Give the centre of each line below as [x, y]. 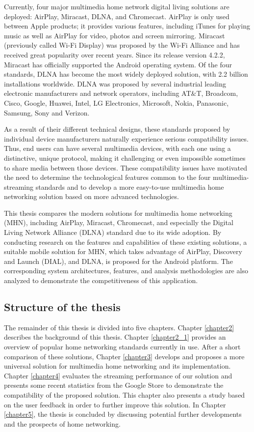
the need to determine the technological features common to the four [107, 177]
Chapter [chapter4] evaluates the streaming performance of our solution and [118, 375]
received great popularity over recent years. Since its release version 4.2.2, [114, 54]
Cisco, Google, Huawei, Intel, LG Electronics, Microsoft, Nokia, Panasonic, [116, 102]
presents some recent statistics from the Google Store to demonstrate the [114, 385]
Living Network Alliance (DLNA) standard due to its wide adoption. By [113, 232]
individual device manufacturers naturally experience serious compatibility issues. [126, 138]
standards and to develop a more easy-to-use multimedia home [130, 187]
